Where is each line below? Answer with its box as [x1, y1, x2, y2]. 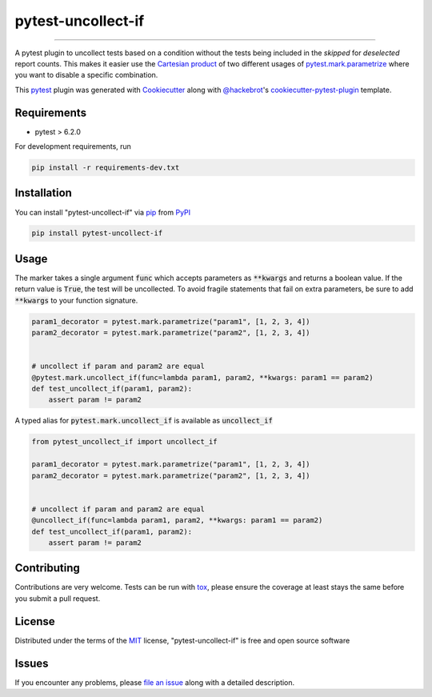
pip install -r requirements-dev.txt [31, 163, 180, 172]
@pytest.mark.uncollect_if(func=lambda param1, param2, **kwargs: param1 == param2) [31, 373, 374, 382]
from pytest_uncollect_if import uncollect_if [31, 437, 218, 447]
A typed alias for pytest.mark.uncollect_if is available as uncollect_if [14, 416, 274, 426]
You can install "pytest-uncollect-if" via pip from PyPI [14, 207, 191, 217]
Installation [14, 186, 72, 200]
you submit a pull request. [14, 593, 101, 603]
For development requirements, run [14, 142, 132, 151]
